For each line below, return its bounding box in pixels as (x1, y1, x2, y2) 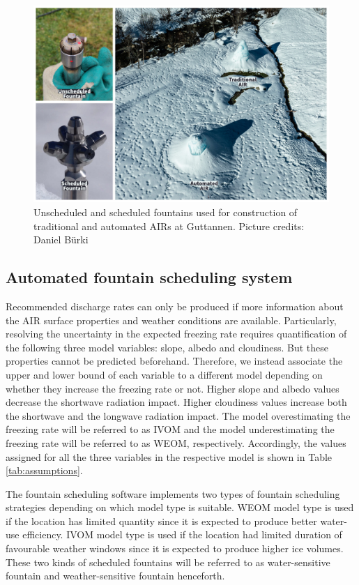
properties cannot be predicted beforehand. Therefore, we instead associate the (6, 354, 343, 368)
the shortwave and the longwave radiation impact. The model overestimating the (6, 408, 351, 423)
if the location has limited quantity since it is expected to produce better (6, 513, 317, 528)
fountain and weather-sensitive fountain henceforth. (6, 568, 225, 583)
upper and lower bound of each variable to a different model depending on (6, 367, 323, 381)
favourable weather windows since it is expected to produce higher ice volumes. (6, 541, 344, 556)
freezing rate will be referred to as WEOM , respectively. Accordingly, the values (6, 435, 346, 450)
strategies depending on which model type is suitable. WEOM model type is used (6, 500, 354, 515)
